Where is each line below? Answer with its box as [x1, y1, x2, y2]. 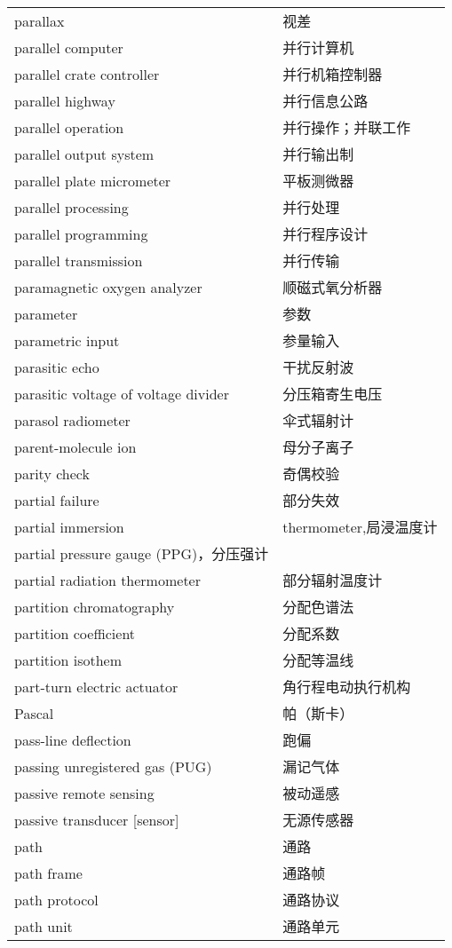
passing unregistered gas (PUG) [14, 755, 212, 777]
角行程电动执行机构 [282, 676, 411, 697]
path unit [14, 915, 73, 936]
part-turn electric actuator [14, 675, 178, 697]
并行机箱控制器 [282, 64, 383, 84]
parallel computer [14, 36, 123, 58]
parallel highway [14, 90, 115, 111]
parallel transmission [14, 249, 143, 271]
